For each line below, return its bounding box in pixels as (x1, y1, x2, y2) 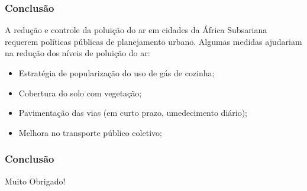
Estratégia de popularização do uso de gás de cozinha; (18, 67, 215, 79)
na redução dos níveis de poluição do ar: (5, 47, 150, 59)
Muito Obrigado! (5, 174, 66, 187)
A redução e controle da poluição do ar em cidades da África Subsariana (5, 24, 267, 36)
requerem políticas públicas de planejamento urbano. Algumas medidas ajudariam (5, 35, 302, 47)
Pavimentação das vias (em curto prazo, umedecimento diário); (18, 106, 248, 119)
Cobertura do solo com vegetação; (18, 86, 142, 99)
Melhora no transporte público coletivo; (18, 126, 162, 138)
